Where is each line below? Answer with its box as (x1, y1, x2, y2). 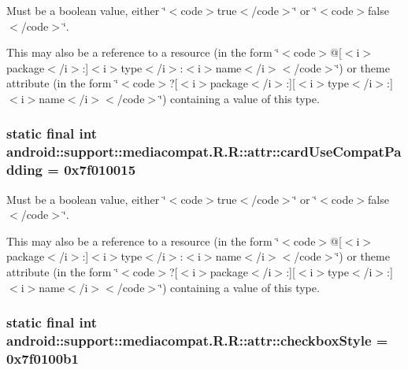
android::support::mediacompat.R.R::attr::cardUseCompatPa (6, 142, 402, 161)
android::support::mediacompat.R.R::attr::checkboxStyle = (6, 331, 388, 350)
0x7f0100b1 (6, 348, 79, 368)
